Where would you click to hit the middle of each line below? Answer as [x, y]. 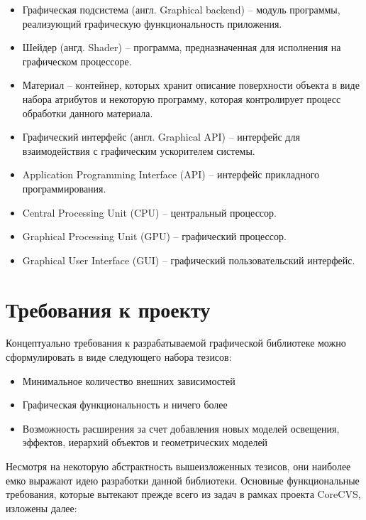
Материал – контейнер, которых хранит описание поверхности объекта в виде [191, 85]
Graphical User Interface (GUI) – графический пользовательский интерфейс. [189, 260]
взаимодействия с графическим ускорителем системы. [139, 150]
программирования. [64, 188]
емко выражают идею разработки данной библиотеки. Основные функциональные [183, 480]
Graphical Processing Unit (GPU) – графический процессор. [154, 236]
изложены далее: [41, 508]
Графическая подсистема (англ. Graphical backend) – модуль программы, [181, 9]
